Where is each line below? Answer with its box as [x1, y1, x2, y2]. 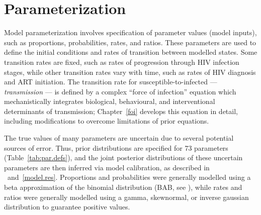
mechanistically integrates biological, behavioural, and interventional [4, 96, 215, 106]
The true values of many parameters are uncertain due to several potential [4, 133, 234, 143]
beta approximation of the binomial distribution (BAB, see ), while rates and [4, 182, 242, 192]
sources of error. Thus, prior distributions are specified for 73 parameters [4, 142, 228, 153]
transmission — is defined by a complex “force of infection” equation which [4, 86, 236, 96]
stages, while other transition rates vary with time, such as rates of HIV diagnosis [4, 66, 256, 77]
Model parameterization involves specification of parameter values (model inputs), [4, 27, 257, 38]
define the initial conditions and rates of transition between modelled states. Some [4, 47, 257, 57]
